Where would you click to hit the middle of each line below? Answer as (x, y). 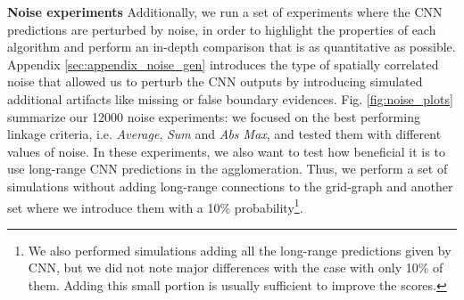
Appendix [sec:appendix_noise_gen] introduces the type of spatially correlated (223, 64)
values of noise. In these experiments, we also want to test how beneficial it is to (226, 151)
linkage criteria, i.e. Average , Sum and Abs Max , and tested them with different (224, 134)
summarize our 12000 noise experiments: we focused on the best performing (214, 116)
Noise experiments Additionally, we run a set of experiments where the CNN (225, 12)
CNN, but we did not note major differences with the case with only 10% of (236, 268)
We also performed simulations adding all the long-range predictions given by (240, 250)
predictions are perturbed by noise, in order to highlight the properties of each (222, 29)
